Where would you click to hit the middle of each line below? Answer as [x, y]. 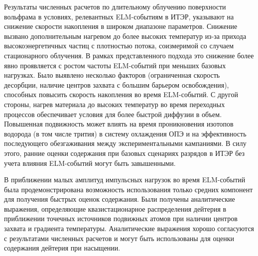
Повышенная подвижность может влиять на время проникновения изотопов [119, 124]
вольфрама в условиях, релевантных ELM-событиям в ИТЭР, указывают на [119, 16]
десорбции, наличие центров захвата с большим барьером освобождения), [117, 84]
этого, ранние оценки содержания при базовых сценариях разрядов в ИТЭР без [125, 153]
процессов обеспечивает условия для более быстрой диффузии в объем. [113, 114]
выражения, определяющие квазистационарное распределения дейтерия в [115, 208]
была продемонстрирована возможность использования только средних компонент [129, 189]
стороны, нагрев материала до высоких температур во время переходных [115, 104]
